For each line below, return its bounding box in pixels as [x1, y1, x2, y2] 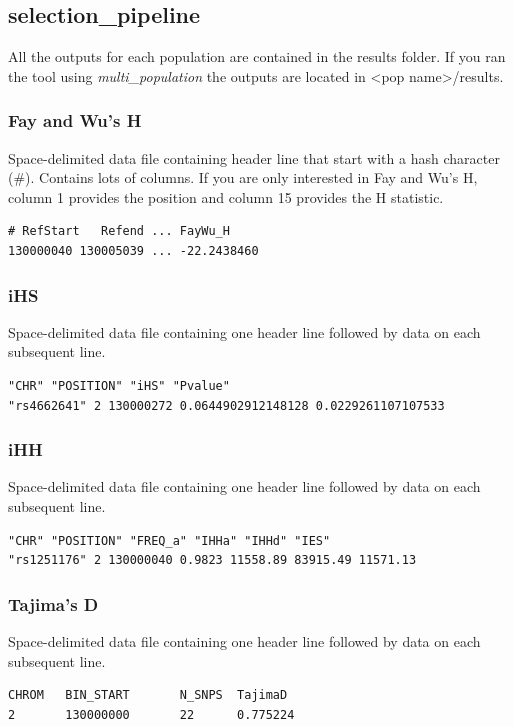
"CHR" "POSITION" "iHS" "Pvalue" [8, 378, 230, 393]
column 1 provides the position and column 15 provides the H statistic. [8, 186, 444, 207]
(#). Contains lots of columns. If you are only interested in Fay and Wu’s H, [8, 167, 478, 188]
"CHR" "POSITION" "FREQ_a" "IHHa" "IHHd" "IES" [8, 533, 331, 548]
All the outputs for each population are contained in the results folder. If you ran [8, 46, 506, 67]
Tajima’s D [8, 591, 99, 616]
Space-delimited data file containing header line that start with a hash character [8, 147, 500, 168]
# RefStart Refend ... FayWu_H [8, 224, 230, 239]
